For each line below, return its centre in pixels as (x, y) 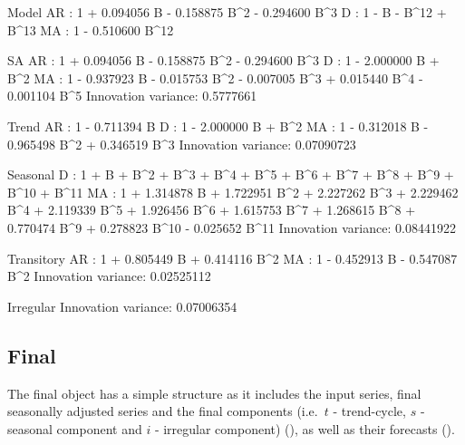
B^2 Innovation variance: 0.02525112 (109, 276)
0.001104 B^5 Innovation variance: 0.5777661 (132, 96)
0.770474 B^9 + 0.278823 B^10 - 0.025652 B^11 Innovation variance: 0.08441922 (232, 227)
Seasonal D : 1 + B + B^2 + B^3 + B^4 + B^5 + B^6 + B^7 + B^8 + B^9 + (231, 174)
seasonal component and (75, 428)
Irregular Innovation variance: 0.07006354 (122, 306)
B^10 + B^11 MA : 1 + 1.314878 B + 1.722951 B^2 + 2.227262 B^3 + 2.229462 (233, 192)
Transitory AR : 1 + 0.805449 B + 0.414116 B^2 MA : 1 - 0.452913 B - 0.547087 (232, 258)
